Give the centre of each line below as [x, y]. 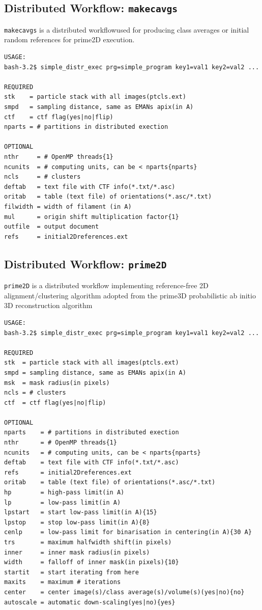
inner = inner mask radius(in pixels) [77, 552]
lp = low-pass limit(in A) [63, 502]
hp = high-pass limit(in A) [64, 493]
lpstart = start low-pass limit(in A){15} [81, 512]
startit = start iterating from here [71, 572]
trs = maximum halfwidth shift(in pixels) [88, 542]
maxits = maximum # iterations [63, 582]
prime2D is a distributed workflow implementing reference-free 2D [106, 285]
